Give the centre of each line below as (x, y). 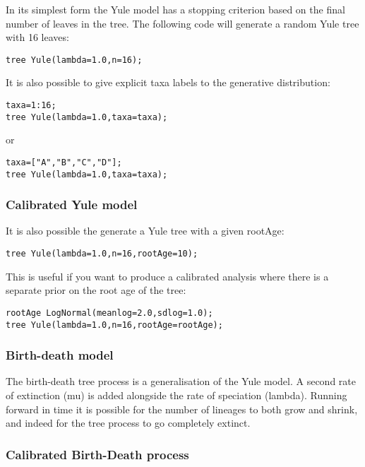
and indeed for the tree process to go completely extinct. (128, 423)
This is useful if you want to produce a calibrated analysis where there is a (167, 276)
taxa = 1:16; (31, 106)
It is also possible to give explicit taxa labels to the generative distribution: (168, 82)
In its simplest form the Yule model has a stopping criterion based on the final (175, 9)
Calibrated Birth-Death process (97, 454)
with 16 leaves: (37, 37)
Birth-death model (60, 355)
